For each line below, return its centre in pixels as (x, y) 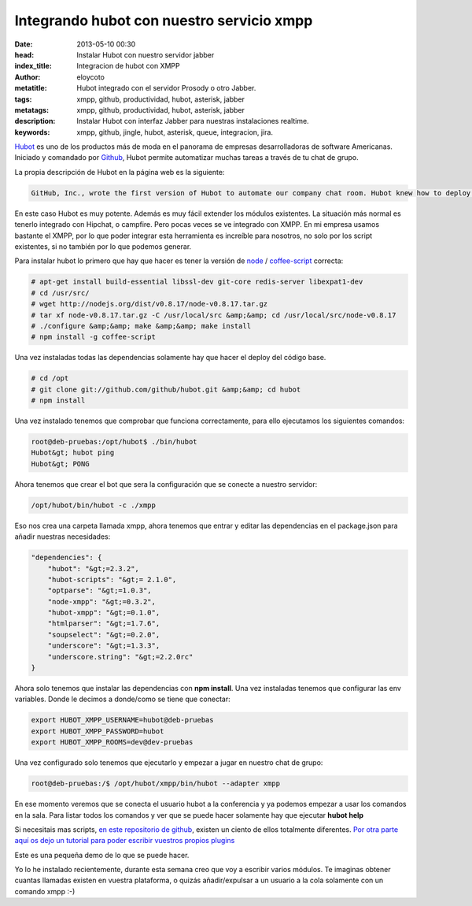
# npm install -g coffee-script (94, 337)
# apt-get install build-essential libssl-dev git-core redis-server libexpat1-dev (197, 282)
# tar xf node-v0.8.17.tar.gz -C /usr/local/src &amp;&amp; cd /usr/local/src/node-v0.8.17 (214, 315)
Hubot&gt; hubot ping (73, 453)
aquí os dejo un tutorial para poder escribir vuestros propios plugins (125, 841)
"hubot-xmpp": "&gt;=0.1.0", (104, 613)
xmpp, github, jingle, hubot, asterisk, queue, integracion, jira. (175, 132)
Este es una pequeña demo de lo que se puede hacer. (102, 855)
